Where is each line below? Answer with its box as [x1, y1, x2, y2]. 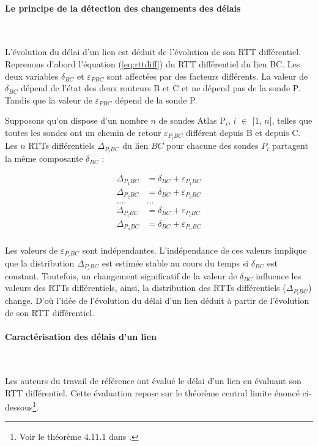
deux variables [5, 69, 59, 82]
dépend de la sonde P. [115, 93, 198, 106]
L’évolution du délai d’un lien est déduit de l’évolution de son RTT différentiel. [5, 45, 301, 58]
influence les [256, 269, 301, 282]
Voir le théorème [19, 430, 81, 443]
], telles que [269, 114, 312, 127]
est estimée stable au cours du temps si [102, 256, 249, 269]
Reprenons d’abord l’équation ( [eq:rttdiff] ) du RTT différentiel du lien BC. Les [5, 57, 300, 70]
